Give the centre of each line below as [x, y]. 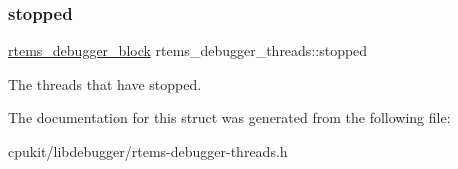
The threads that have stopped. [105, 83]
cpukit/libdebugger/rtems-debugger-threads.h [148, 151]
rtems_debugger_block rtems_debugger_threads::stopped [188, 50]
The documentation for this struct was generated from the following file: [229, 117]
